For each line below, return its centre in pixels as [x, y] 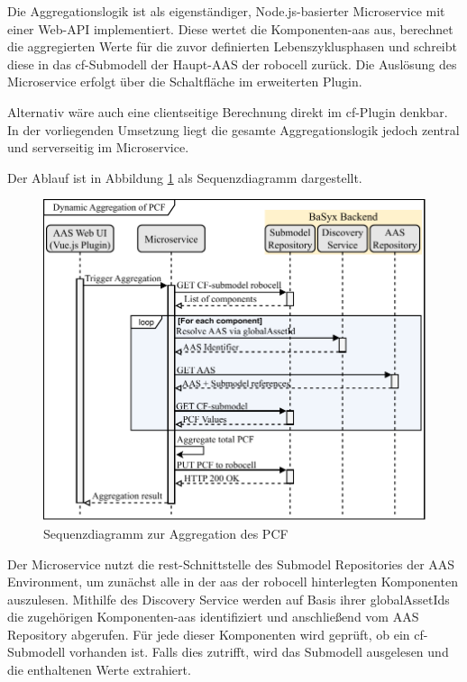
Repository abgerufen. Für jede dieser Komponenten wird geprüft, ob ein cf [215, 634]
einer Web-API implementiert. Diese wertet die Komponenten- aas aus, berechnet [230, 28]
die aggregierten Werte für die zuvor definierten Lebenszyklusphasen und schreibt [232, 46]
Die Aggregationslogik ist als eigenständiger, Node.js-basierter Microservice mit [226, 11]
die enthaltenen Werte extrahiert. [99, 670]
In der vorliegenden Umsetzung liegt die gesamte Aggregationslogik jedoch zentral [233, 129]
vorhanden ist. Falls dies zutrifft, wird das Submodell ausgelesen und [259, 652]
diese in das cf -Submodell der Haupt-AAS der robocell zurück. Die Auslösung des [232, 64]
